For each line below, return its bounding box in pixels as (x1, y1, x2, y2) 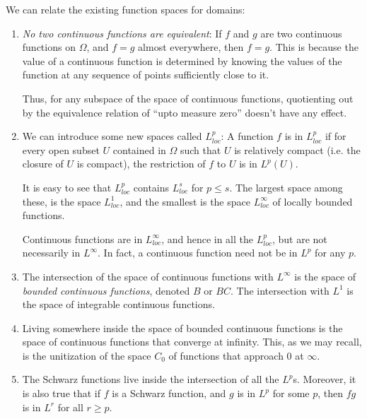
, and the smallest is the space (120, 194, 250, 208)
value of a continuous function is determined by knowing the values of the (22, 53, 342, 68)
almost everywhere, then (138, 40, 244, 54)
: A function (221, 129, 274, 143)
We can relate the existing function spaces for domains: (6, 2, 245, 16)
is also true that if (22, 386, 101, 401)
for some (272, 386, 310, 401)
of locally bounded (272, 194, 353, 208)
